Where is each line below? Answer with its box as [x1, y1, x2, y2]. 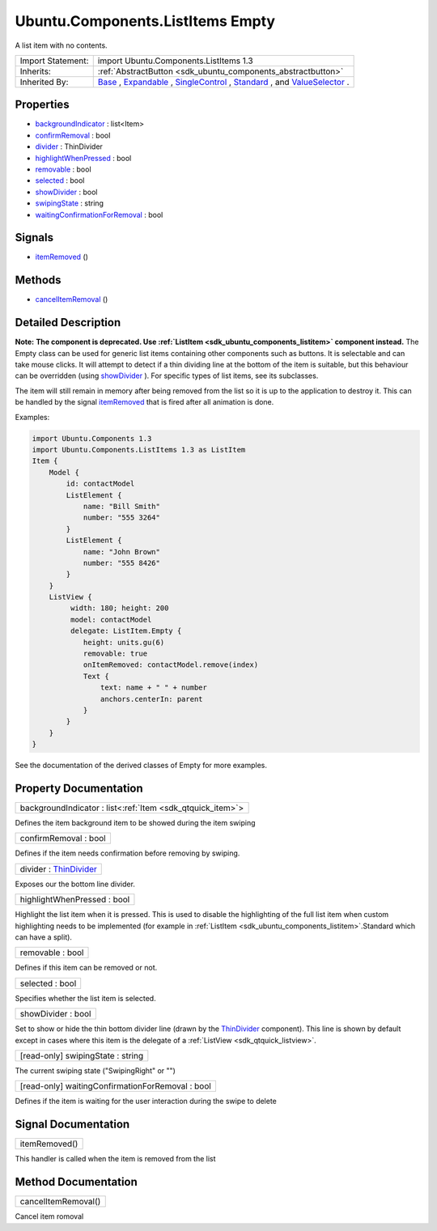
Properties [15, 98, 70, 112]
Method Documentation [15, 1175, 138, 1189]
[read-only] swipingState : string [19, 1050, 144, 1061]
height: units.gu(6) [83, 638, 165, 647]
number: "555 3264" [83, 513, 161, 522]
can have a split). [15, 932, 73, 942]
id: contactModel [66, 479, 135, 489]
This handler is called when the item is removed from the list [15, 1154, 216, 1164]
